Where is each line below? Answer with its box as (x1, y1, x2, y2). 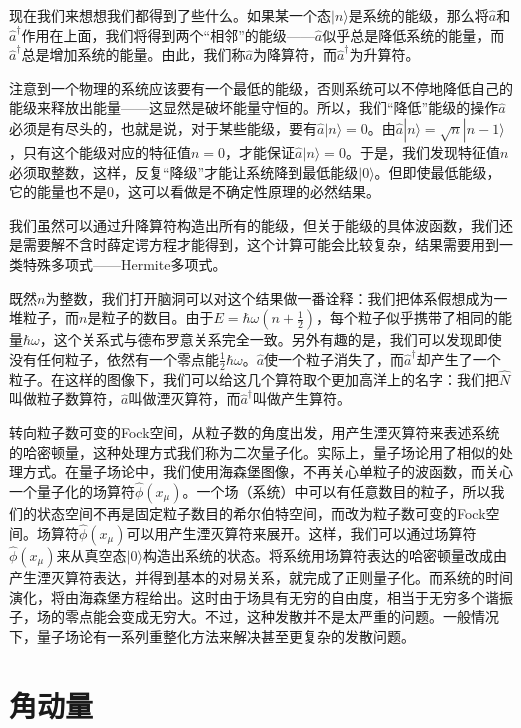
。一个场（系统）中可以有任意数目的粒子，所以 (182, 480, 491, 501)
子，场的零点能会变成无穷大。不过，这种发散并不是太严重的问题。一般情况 (9, 606, 499, 627)
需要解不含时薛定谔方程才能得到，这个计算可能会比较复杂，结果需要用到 (22, 234, 499, 255)
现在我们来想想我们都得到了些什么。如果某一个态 (9, 5, 331, 25)
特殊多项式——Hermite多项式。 (22, 253, 227, 274)
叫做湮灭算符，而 (128, 388, 241, 409)
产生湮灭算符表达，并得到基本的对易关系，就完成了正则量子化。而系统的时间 (9, 566, 513, 587)
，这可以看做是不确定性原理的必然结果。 (114, 181, 380, 202)
